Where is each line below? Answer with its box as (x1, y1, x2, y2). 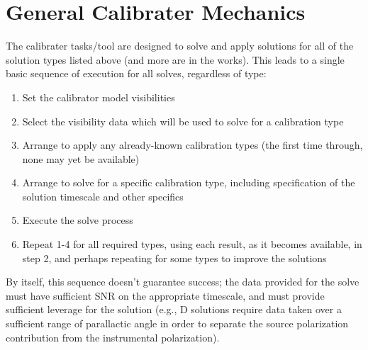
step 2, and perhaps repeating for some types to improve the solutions (22, 250, 327, 265)
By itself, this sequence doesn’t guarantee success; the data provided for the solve (6, 274, 359, 289)
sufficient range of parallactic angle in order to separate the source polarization (6, 316, 349, 331)
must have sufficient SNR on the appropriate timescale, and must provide (6, 288, 325, 303)
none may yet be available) (22, 151, 140, 166)
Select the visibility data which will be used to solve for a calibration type (22, 113, 344, 128)
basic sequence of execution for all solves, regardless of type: (6, 66, 267, 81)
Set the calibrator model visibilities (22, 89, 175, 104)
